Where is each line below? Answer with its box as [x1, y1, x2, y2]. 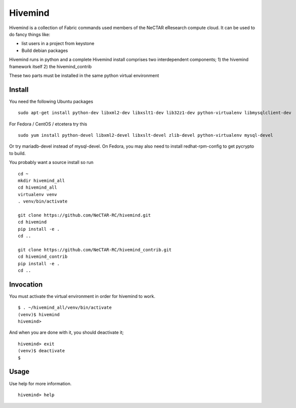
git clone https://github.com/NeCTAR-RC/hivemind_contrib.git [18, 247, 172, 252]
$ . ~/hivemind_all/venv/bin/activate [18, 305, 112, 311]
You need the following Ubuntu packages [9, 98, 93, 104]
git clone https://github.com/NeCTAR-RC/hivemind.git [18, 212, 151, 218]
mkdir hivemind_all [18, 178, 65, 183]
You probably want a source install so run [9, 160, 94, 165]
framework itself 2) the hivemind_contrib [9, 63, 92, 69]
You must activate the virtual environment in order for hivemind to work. [9, 293, 156, 299]
